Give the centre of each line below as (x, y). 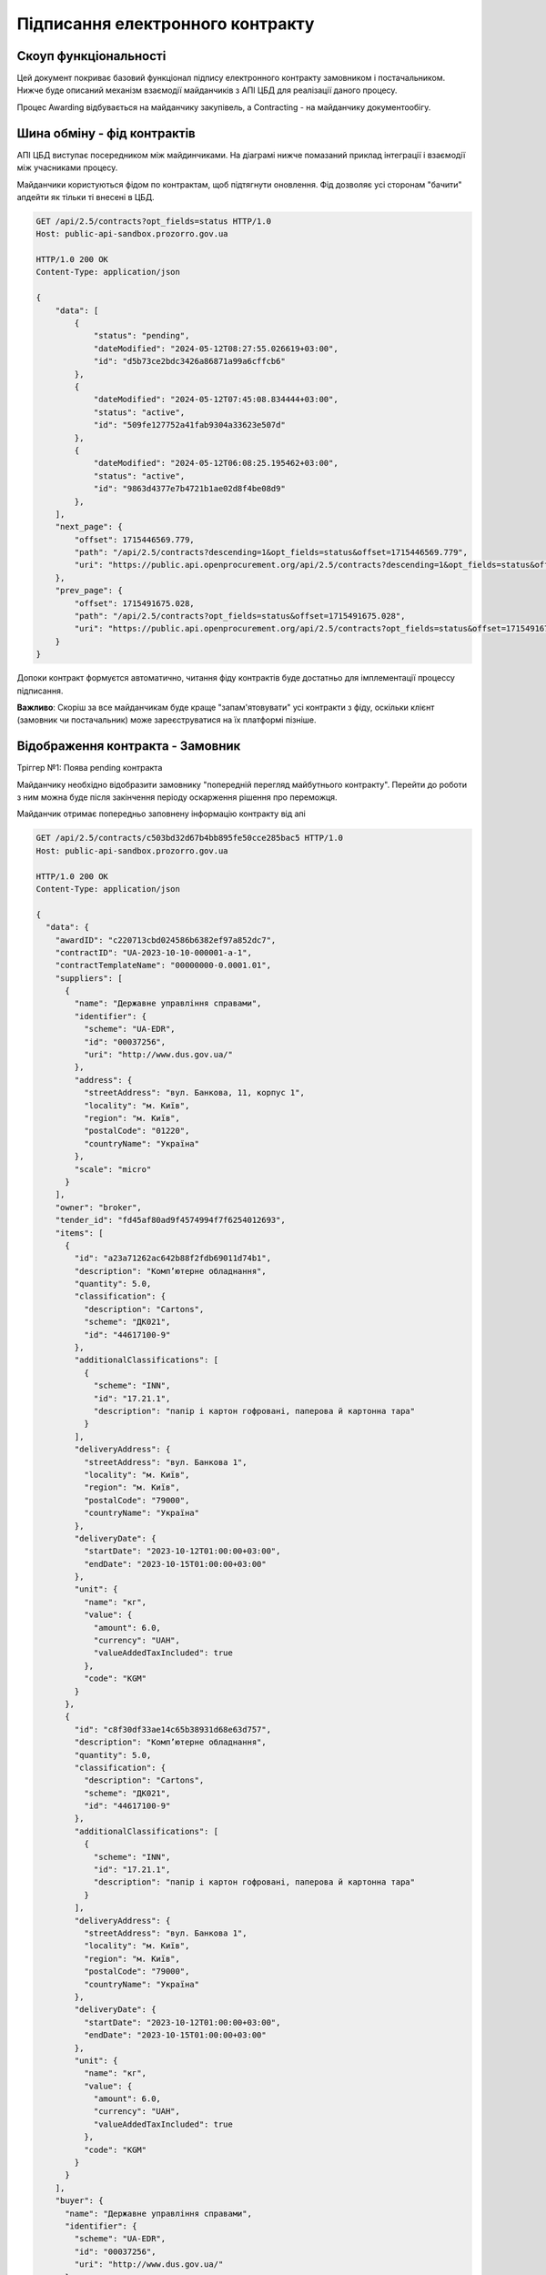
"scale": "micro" (113, 1169)
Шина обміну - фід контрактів (106, 133)
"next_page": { (89, 527)
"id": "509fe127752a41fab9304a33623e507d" (189, 425)
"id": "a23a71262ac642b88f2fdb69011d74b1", (173, 1259)
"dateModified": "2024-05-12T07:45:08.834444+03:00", (216, 399)
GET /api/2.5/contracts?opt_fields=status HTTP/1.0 (154, 221)
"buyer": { (79, 2201)
